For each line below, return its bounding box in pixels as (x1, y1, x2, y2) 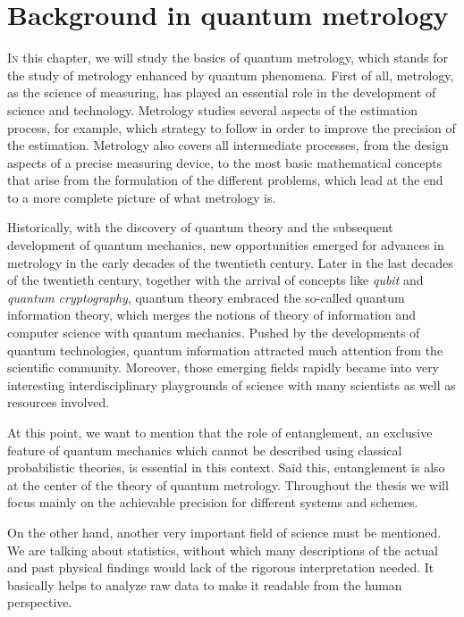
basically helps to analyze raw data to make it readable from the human (7, 575, 402, 594)
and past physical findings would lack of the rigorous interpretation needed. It (7, 558, 434, 577)
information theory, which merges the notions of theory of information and (7, 305, 416, 324)
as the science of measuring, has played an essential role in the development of (7, 83, 436, 102)
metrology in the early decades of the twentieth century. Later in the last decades (7, 253, 453, 271)
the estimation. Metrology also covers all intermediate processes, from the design (7, 136, 449, 154)
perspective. (7, 593, 72, 612)
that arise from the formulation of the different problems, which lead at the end (7, 171, 443, 189)
